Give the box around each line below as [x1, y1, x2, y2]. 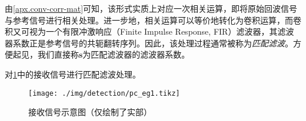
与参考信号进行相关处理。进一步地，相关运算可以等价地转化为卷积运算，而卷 [5, 14, 301, 26]
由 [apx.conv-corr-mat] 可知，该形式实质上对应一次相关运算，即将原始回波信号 [5, 2, 298, 14]
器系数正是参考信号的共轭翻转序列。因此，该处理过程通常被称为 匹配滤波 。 [5, 36, 293, 49]
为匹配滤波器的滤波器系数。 [82, 48, 190, 60]
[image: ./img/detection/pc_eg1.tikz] [28, 89, 180, 98]
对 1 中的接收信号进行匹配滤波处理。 [5, 68, 141, 80]
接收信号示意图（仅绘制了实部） [28, 106, 152, 118]
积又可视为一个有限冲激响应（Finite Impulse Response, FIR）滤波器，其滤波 [5, 25, 294, 38]
